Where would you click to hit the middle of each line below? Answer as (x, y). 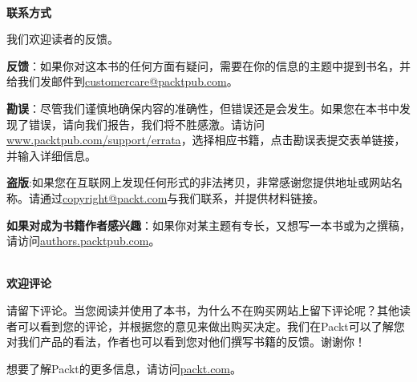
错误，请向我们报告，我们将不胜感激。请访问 (146, 124)
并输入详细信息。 (51, 155)
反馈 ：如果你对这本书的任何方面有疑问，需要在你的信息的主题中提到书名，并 (208, 65)
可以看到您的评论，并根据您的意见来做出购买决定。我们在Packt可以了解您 (211, 326)
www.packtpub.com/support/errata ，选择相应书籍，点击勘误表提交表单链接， (206, 140)
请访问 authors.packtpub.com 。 (83, 241)
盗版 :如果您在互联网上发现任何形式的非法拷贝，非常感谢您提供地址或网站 (199, 182)
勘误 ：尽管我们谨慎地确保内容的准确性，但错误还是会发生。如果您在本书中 (203, 108)
